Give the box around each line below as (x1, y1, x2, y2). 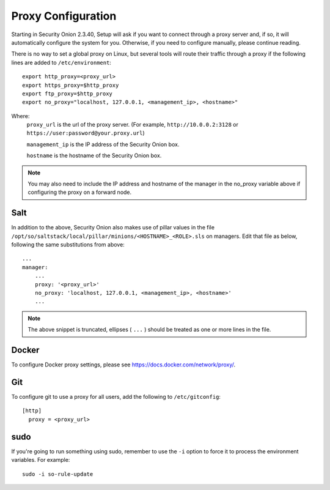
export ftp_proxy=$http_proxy (22, 90, 113, 97)
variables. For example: (11, 456, 70, 464)
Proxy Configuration (11, 9, 117, 23)
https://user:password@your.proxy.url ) (26, 129, 145, 137)
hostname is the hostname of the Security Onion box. (26, 152, 162, 159)
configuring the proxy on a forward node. (28, 188, 132, 196)
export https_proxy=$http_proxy (22, 81, 119, 89)
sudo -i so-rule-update (22, 470, 94, 477)
